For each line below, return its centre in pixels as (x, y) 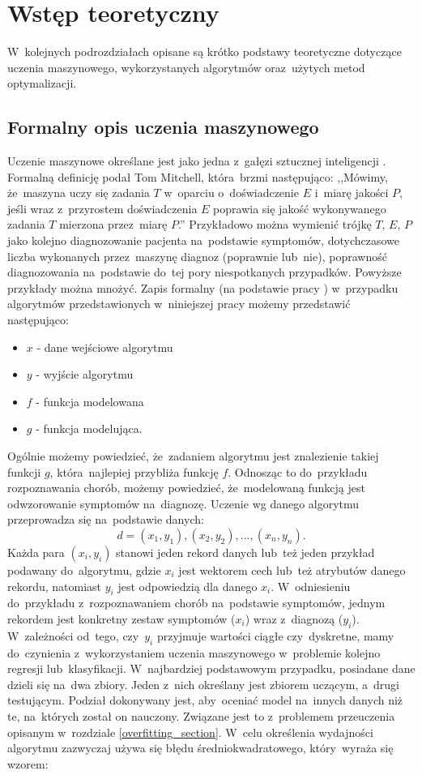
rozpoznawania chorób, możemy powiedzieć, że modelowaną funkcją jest (186, 488)
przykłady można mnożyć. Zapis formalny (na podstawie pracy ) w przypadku (203, 287)
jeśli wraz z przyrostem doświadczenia (102, 208)
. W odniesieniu (311, 586)
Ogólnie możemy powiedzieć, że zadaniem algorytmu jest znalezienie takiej (193, 456)
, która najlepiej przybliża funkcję (134, 471)
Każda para (36, 552)
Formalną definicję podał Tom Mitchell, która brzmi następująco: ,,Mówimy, (198, 176)
